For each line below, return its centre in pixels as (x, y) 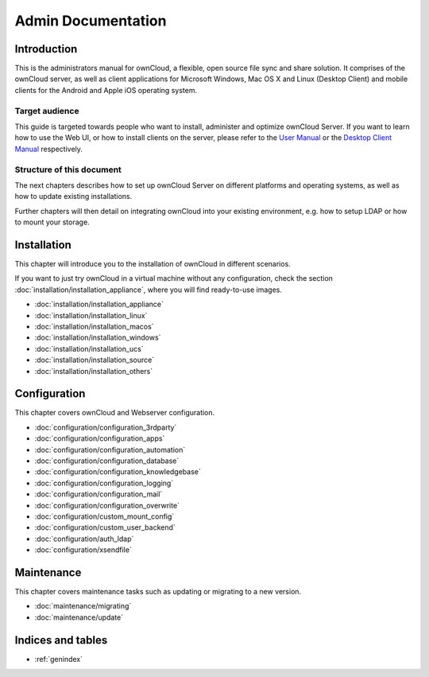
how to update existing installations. (73, 196)
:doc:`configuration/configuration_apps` (100, 438)
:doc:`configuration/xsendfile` (83, 550)
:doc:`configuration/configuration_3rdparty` (106, 427)
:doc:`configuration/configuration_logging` (104, 483)
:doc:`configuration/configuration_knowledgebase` (118, 472)
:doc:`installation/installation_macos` (94, 326)
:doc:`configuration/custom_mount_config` (104, 516)
